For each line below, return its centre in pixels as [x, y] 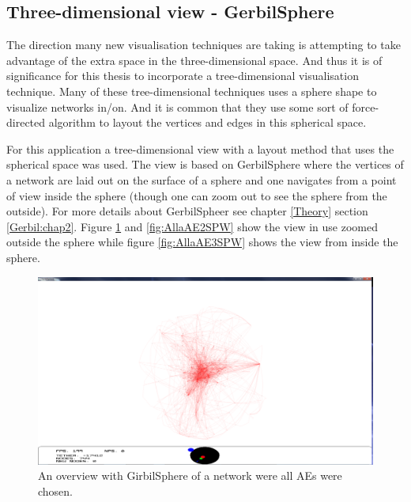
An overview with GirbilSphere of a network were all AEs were [190, 475]
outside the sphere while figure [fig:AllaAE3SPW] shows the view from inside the [202, 242]
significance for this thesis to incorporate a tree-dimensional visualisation [183, 76]
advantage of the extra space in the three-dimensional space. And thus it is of [194, 60]
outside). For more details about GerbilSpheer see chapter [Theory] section [187, 211]
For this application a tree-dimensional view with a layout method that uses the [200, 148]
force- [366, 106]
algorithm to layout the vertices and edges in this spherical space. [207, 122]
